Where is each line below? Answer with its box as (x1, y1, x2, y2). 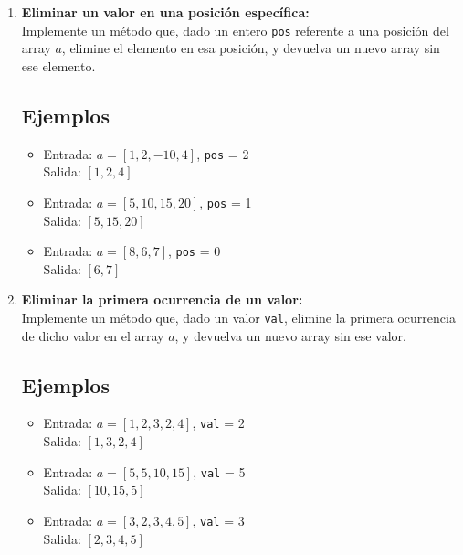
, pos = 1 (199, 192, 252, 211)
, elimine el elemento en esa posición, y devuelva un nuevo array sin (61, 38, 440, 58)
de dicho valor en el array (21, 326, 164, 345)
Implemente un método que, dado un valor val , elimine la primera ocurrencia (21, 307, 456, 326)
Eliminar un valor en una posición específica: (21, 3, 310, 21)
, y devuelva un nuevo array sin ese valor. (174, 326, 406, 345)
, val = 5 (193, 462, 246, 481)
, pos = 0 (167, 241, 221, 261)
